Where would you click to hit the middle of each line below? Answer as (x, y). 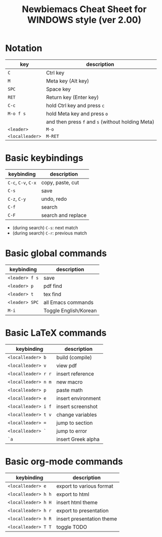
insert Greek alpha (78, 439)
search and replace (64, 215)
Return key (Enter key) (72, 97)
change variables (76, 415)
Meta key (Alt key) (67, 81)
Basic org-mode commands (64, 461)
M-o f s (17, 113)
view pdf (66, 365)
